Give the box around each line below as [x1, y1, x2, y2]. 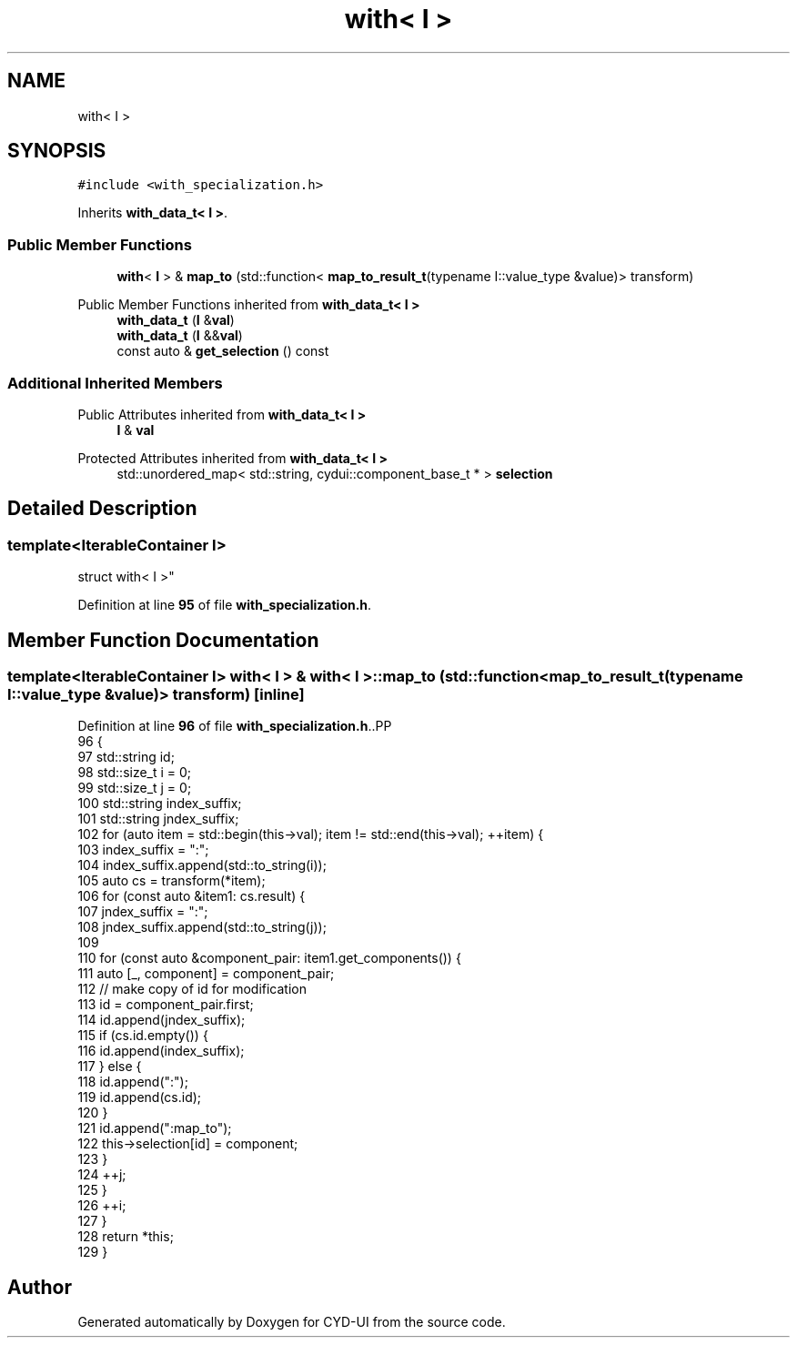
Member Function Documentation [7, 628, 319, 652]
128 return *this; [77, 1229, 174, 1245]
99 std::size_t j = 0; [77, 780, 192, 796]
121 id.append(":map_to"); [77, 1120, 232, 1137]
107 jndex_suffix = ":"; [77, 904, 208, 920]
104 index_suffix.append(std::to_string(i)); [77, 857, 327, 874]
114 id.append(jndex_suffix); [77, 1012, 246, 1028]
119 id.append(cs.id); [77, 1089, 202, 1106]
